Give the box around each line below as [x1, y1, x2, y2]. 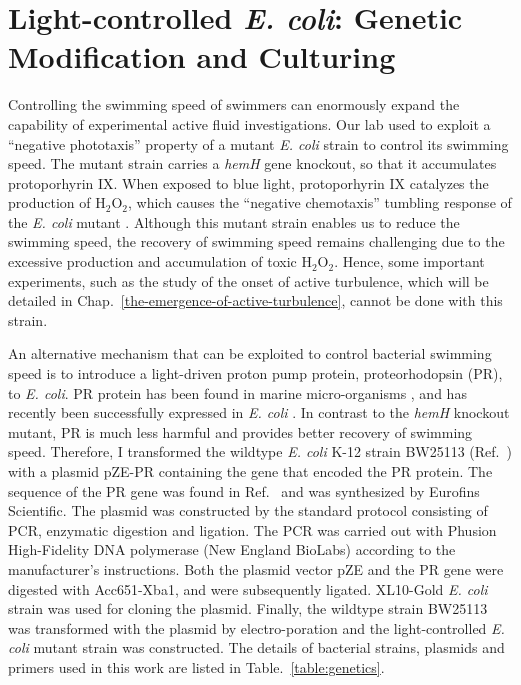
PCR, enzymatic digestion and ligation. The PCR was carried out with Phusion [8, 519, 497, 540]
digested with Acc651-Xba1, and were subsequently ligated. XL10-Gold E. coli [8, 578, 488, 599]
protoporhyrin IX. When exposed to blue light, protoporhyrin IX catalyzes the [8, 172, 489, 193]
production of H [8, 192, 106, 213]
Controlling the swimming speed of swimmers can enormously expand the [8, 94, 460, 115]
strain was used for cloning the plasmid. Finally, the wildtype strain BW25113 [8, 598, 488, 619]
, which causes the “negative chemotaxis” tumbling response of [127, 192, 512, 213]
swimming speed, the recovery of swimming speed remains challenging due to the [8, 231, 505, 252]
